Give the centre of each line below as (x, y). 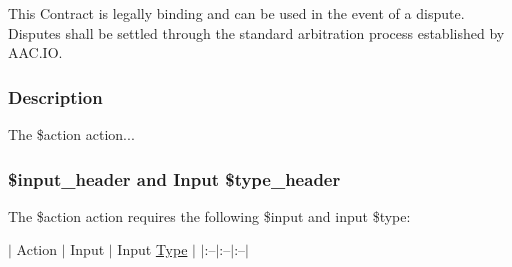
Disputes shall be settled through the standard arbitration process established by (256, 32)
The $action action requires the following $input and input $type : (209, 215)
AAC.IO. (35, 52)
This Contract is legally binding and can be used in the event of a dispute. (236, 13)
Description (55, 96)
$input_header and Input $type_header (174, 178)
